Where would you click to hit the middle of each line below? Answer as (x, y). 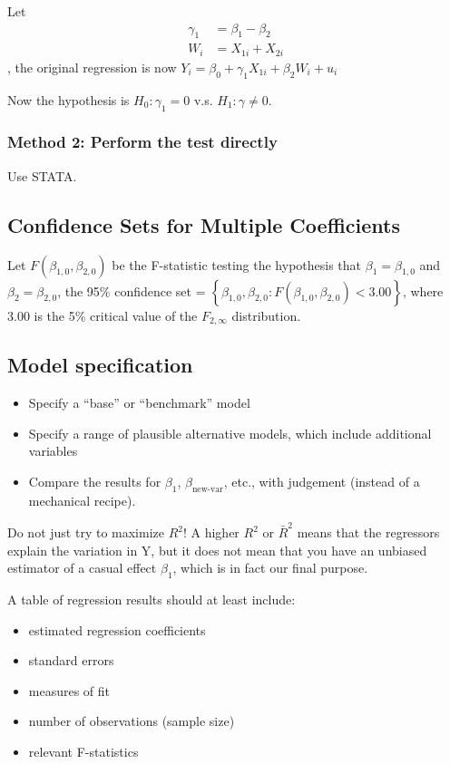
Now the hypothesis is (68, 99)
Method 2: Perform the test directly (142, 142)
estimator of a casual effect (82, 568)
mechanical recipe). (82, 500)
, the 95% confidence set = (132, 290)
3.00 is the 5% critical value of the (103, 315)
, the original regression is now (92, 67)
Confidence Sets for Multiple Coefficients (204, 224)
